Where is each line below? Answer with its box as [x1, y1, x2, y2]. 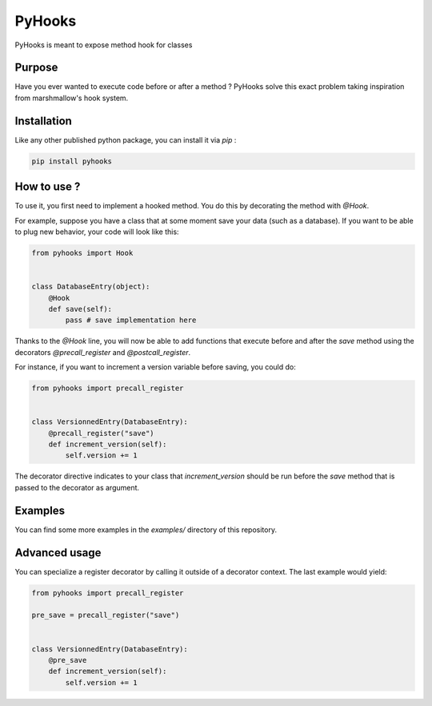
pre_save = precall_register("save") [31, 611, 180, 620]
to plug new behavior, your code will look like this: [14, 227, 179, 236]
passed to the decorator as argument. [14, 482, 140, 492]
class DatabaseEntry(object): [31, 282, 150, 292]
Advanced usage [14, 546, 102, 559]
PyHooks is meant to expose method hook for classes [14, 40, 193, 50]
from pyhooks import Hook [31, 248, 134, 257]
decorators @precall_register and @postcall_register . [14, 347, 191, 357]
